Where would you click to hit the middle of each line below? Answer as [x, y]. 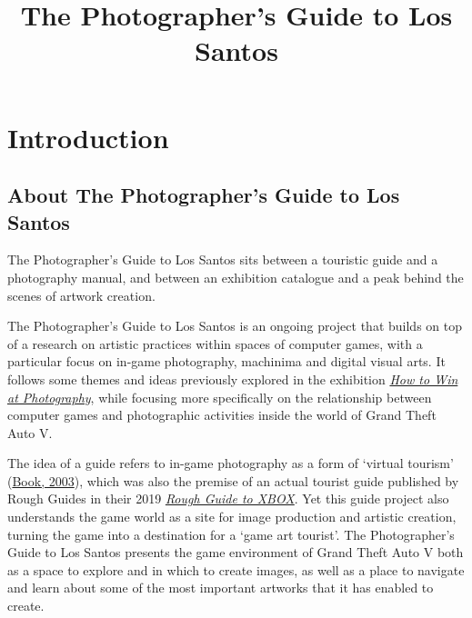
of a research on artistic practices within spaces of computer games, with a [215, 343]
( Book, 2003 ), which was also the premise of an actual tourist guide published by [233, 480]
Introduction [88, 137]
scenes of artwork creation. [81, 295]
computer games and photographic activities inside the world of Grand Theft [222, 415]
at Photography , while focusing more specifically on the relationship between [220, 397]
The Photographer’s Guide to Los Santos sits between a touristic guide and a [223, 259]
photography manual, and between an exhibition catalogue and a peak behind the [236, 277]
